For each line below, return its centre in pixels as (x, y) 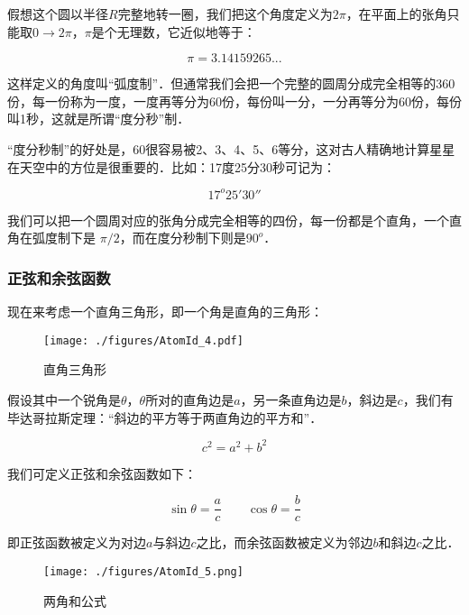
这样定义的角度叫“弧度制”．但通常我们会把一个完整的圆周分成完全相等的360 (231, 83)
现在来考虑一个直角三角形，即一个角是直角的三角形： (165, 312)
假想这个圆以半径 (58, 14)
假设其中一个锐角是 (64, 399)
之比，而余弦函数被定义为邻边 (285, 542)
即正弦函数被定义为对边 (77, 542)
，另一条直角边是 (291, 399)
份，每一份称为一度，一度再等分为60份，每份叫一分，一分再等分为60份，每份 (234, 101)
